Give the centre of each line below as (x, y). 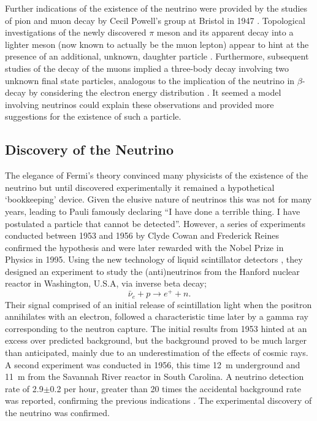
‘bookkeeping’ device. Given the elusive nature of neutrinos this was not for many (158, 199)
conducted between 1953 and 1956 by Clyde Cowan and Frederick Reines (142, 235)
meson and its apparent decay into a (225, 32)
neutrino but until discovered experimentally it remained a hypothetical (140, 187)
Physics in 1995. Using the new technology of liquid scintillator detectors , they (154, 259)
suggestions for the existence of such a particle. (93, 116)
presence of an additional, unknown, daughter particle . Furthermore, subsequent (157, 56)
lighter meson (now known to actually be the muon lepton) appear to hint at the (157, 44)
